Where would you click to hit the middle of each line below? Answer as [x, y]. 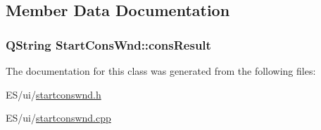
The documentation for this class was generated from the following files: [161, 71]
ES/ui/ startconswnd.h [53, 94]
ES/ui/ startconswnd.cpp [58, 118]
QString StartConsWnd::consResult [108, 44]
